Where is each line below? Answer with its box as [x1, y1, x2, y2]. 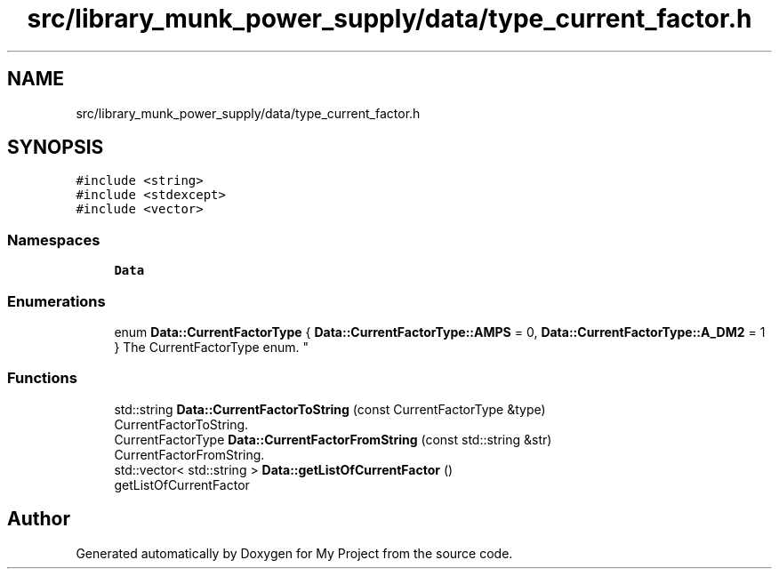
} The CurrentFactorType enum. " [114, 339, 309, 355]
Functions [7, 369, 77, 388]
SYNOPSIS [7, 136, 104, 159]
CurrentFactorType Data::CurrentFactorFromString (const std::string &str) [114, 431, 552, 447]
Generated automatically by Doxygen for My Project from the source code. [76, 545, 513, 561]
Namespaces [7, 230, 100, 249]
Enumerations [7, 292, 106, 310]
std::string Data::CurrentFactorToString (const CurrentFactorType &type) [114, 401, 546, 417]
